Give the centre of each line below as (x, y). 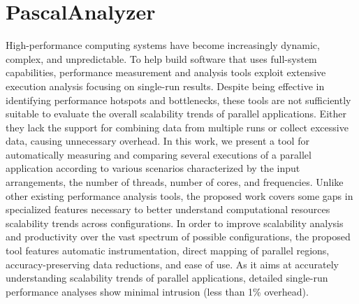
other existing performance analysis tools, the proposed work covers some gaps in (179, 195)
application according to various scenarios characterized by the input (153, 168)
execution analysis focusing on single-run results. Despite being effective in (165, 86)
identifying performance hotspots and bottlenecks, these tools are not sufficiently (178, 100)
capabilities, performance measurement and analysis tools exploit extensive (166, 72)
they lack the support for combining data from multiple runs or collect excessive (177, 127)
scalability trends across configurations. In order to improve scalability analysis (175, 223)
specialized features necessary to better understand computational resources (168, 209)
